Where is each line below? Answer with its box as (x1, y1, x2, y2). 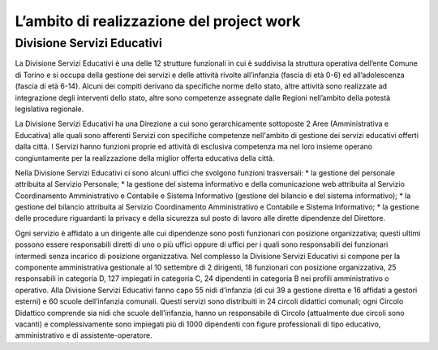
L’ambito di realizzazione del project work (15, 12, 301, 30)
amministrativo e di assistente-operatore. (15, 331, 153, 340)
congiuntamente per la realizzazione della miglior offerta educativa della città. (15, 153, 275, 162)
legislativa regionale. (15, 104, 84, 114)
